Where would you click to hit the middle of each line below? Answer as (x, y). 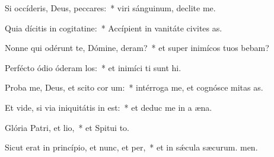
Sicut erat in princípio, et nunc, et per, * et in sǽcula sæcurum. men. (131, 147)
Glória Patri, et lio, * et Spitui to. (67, 127)
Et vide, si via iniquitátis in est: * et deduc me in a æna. (109, 107)
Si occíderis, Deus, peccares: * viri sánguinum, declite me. (110, 8)
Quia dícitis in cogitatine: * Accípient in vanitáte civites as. (114, 28)
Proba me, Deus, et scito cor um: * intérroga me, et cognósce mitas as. (134, 87)
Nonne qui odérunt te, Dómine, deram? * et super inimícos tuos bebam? (137, 48)
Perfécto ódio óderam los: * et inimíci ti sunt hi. (93, 67)
